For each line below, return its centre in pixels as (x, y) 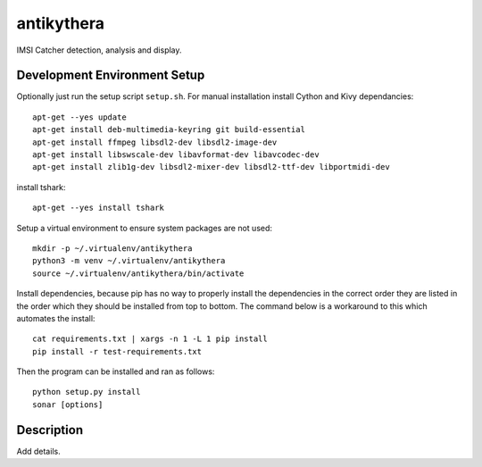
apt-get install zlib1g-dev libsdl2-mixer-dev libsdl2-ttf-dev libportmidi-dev (211, 167)
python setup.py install (87, 392)
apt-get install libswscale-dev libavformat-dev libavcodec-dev (176, 155)
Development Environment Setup (111, 75)
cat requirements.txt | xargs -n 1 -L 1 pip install (150, 339)
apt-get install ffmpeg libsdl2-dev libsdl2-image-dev (155, 142)
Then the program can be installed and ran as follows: (116, 371)
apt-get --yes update (79, 117)
